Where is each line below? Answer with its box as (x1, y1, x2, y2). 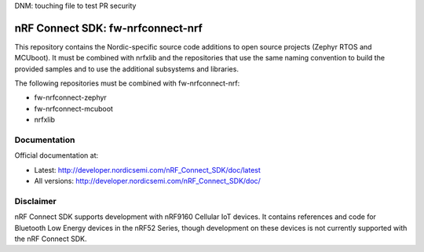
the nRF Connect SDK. (14, 234, 87, 243)
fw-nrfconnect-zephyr (34, 93, 108, 102)
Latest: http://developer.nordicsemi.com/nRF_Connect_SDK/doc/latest (34, 165, 261, 174)
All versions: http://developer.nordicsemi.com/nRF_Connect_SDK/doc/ (34, 177, 261, 186)
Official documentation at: (14, 151, 98, 160)
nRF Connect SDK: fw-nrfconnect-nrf (14, 21, 203, 35)
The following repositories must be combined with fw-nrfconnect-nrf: (14, 79, 240, 88)
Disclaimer (14, 195, 57, 206)
